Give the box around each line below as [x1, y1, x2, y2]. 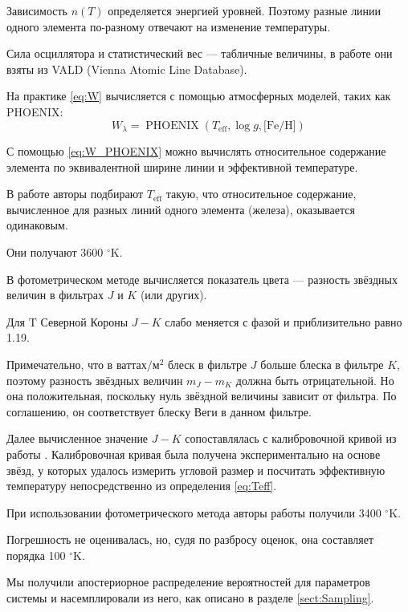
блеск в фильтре [168, 355, 247, 372]
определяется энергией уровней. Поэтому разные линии [108, 2, 381, 18]
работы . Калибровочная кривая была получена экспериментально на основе [6, 445, 381, 462]
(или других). [140, 286, 207, 303]
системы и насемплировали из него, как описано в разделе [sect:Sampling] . [6, 590, 374, 606]
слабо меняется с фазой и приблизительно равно [165, 313, 402, 330]
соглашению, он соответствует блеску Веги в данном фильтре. [6, 403, 312, 419]
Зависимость [6, 2, 67, 18]
